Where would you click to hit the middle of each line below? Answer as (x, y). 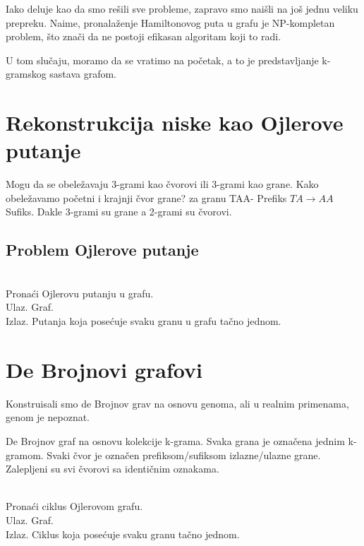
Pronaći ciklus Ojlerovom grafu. (74, 506)
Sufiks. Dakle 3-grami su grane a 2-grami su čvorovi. (119, 212)
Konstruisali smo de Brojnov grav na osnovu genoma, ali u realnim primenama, (177, 403)
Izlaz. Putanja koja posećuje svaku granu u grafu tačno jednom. (144, 321)
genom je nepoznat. (48, 417)
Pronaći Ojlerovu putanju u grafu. (80, 293)
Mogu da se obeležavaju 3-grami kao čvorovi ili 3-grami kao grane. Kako (162, 184)
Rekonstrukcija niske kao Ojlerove (175, 123)
